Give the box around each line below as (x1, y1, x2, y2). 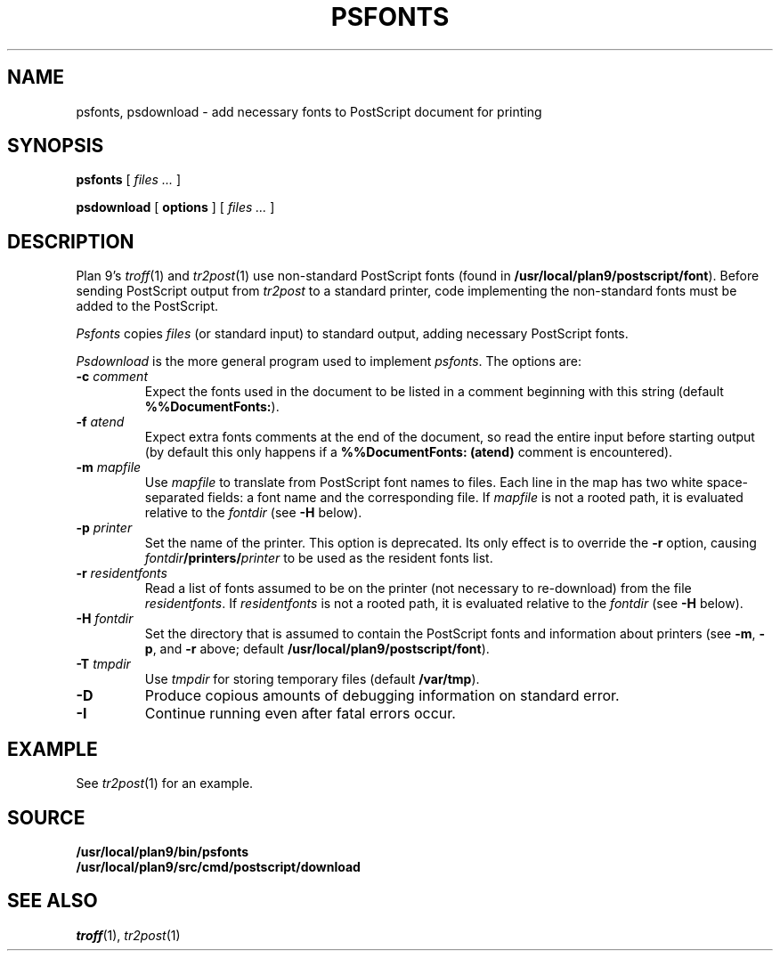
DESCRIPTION (7, 230, 134, 253)
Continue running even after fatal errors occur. (144, 704, 456, 723)
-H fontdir (76, 611, 134, 627)
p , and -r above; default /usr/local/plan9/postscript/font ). (144, 641, 490, 657)
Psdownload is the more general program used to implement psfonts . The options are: (76, 353, 581, 369)
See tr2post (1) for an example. (76, 775, 254, 792)
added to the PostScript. (76, 298, 218, 314)
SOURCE (7, 806, 85, 829)
